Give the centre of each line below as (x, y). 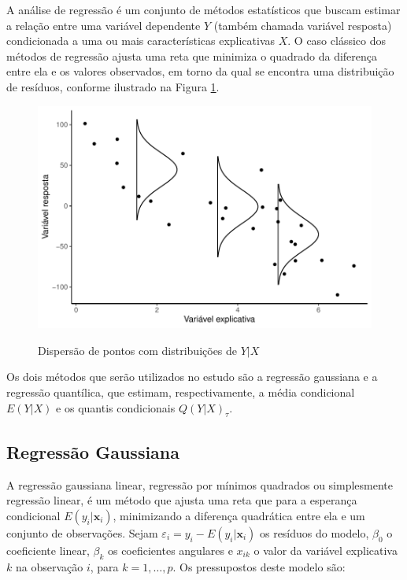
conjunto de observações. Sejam (82, 532)
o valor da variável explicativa (326, 550)
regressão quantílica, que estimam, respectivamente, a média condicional (181, 392)
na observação (49, 566)
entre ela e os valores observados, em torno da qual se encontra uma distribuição (200, 71)
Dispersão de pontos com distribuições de (138, 350)
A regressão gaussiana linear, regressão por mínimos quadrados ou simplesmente (200, 484)
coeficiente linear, (48, 550)
